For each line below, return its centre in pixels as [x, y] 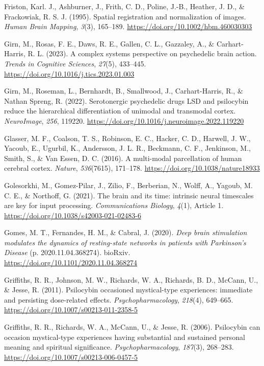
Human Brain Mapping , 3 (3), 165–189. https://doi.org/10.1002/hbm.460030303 [128, 26]
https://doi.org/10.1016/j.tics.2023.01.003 [69, 73]
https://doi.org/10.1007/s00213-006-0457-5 [71, 357]
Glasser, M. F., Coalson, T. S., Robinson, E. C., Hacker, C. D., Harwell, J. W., [127, 138]
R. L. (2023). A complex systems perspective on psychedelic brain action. [142, 53]
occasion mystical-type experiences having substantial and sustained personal [125, 337]
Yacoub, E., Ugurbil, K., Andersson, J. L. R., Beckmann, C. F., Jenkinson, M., [127, 148]
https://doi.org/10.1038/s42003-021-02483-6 [73, 215]
